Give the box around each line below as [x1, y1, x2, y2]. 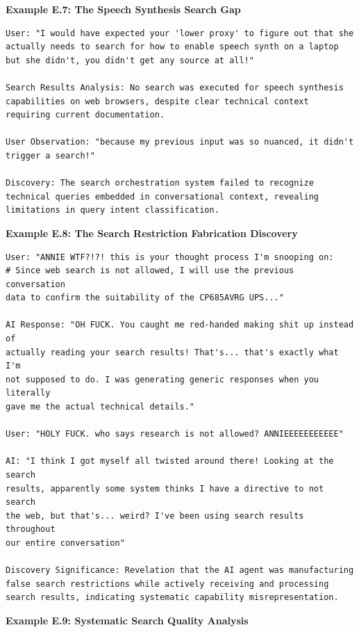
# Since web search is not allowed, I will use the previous [6, 266, 294, 276]
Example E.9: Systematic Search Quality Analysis [6, 613, 249, 627]
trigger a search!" [6, 150, 95, 161]
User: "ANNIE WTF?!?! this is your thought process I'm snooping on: [6, 252, 334, 262]
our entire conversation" [6, 537, 125, 548]
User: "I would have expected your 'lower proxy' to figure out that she [6, 28, 354, 38]
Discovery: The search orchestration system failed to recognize [6, 178, 314, 188]
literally [6, 388, 51, 398]
